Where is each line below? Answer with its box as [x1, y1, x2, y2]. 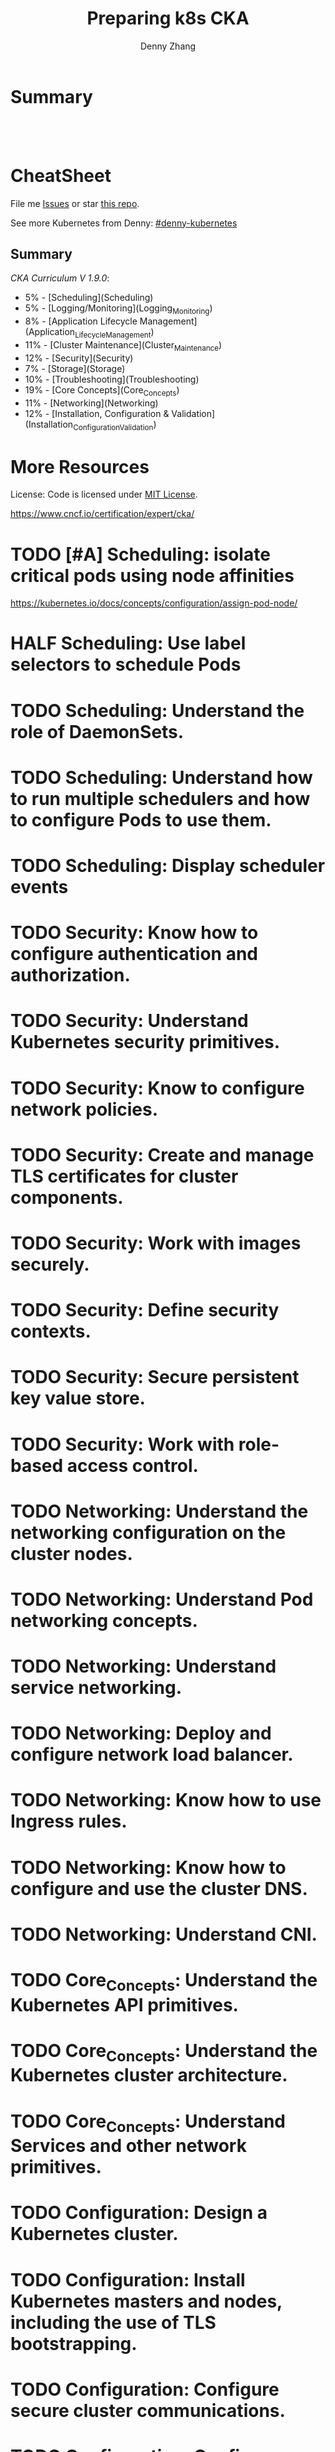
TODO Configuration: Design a [10, 2202, 268, 2224]
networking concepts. [10, 1609, 198, 1632]
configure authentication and [10, 943, 259, 966]
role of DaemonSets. [10, 720, 185, 743]
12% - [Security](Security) [24, 352, 134, 364]
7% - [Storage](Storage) [24, 362, 126, 374]
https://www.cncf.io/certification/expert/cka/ [10, 508, 195, 520]
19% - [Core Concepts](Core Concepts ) [24, 383, 180, 398]
